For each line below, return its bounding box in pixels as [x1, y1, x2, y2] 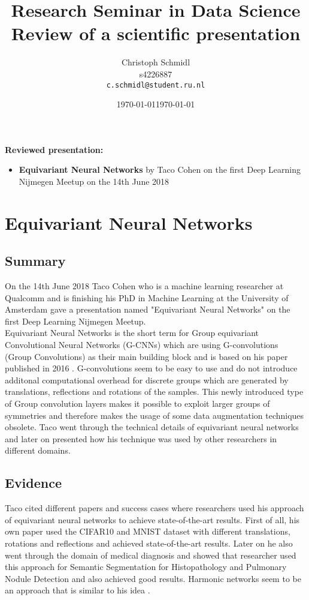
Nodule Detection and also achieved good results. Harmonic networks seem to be [5, 572, 301, 584]
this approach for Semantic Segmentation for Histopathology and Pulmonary [5, 560, 287, 573]
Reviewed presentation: [5, 143, 104, 155]
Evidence [5, 473, 62, 492]
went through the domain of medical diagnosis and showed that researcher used [5, 548, 296, 561]
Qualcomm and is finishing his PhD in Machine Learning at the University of [5, 291, 289, 304]
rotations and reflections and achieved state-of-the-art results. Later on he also [5, 537, 293, 549]
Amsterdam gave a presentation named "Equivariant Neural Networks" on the [5, 303, 290, 316]
